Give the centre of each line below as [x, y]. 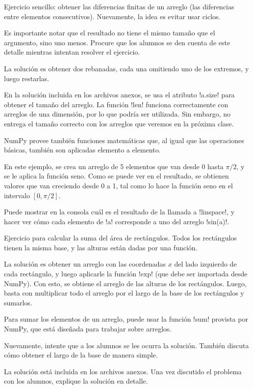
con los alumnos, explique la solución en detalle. [76, 381]
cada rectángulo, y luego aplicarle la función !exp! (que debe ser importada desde [126, 274]
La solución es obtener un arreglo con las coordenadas [85, 264]
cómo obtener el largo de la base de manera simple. [81, 355]
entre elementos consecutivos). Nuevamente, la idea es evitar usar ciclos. [112, 16]
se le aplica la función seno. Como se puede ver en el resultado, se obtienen [116, 176]
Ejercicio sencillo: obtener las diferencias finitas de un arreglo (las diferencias [119, 6]
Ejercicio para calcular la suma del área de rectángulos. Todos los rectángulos [120, 238]
